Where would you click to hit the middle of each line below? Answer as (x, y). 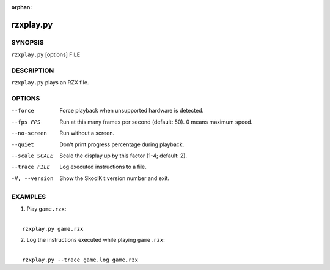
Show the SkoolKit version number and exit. (115, 178)
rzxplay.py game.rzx (53, 229)
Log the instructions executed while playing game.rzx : (96, 240)
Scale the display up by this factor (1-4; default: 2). (123, 156)
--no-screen (29, 133)
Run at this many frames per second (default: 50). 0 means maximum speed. (156, 122)
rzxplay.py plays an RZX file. (50, 83)
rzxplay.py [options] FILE (46, 54)
